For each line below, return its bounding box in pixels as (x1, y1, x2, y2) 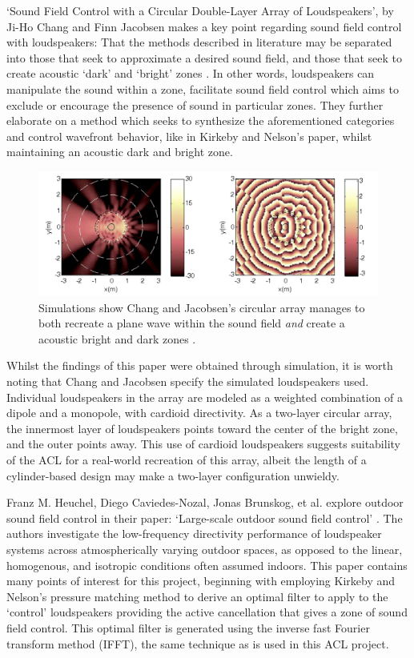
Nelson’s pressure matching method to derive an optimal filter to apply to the (6, 588, 388, 604)
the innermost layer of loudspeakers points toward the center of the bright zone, (6, 419, 398, 436)
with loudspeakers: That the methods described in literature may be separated (6, 34, 392, 50)
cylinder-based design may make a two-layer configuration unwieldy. (6, 467, 340, 483)
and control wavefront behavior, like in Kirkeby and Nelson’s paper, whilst (6, 127, 372, 144)
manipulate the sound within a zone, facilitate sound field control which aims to (6, 80, 399, 97)
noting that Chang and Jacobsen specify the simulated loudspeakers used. (6, 373, 369, 389)
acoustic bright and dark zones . (38, 330, 196, 347)
